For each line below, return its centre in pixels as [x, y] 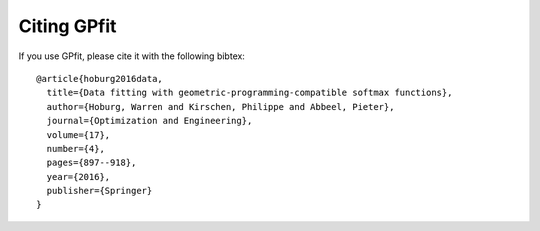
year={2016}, [78, 176]
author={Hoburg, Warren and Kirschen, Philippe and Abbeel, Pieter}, [220, 106]
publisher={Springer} [99, 191]
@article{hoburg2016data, [100, 78]
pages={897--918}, [91, 163]
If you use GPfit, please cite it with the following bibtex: [131, 56]
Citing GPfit [67, 26]
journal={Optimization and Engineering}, [149, 121]
